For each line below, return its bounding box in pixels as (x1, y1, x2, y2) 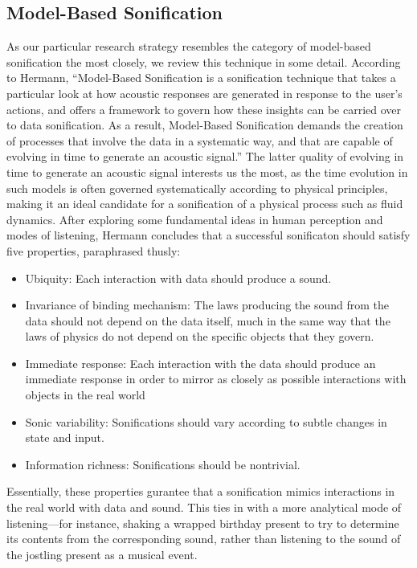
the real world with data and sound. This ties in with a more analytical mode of (6, 499, 402, 516)
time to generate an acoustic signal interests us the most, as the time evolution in (6, 163, 408, 180)
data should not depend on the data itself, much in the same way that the (25, 312, 390, 329)
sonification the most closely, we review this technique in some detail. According (6, 53, 401, 70)
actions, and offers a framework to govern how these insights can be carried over (6, 100, 401, 117)
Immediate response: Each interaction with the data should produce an (25, 354, 376, 371)
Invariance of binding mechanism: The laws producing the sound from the (25, 296, 390, 313)
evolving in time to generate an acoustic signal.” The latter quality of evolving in (6, 148, 404, 165)
